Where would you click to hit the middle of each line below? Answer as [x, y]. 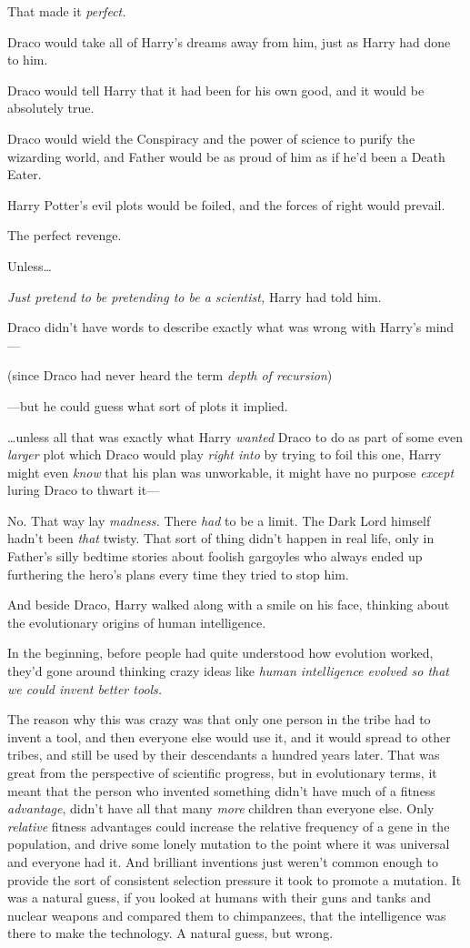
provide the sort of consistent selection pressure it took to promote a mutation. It [235, 879]
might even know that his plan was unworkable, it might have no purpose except [231, 472]
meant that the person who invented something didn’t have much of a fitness [221, 790]
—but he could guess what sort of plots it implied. [148, 405]
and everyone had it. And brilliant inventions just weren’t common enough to [223, 861]
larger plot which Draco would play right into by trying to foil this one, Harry [225, 454]
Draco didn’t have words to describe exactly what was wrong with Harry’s [215, 327]
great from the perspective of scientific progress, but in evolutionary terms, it [222, 772]
